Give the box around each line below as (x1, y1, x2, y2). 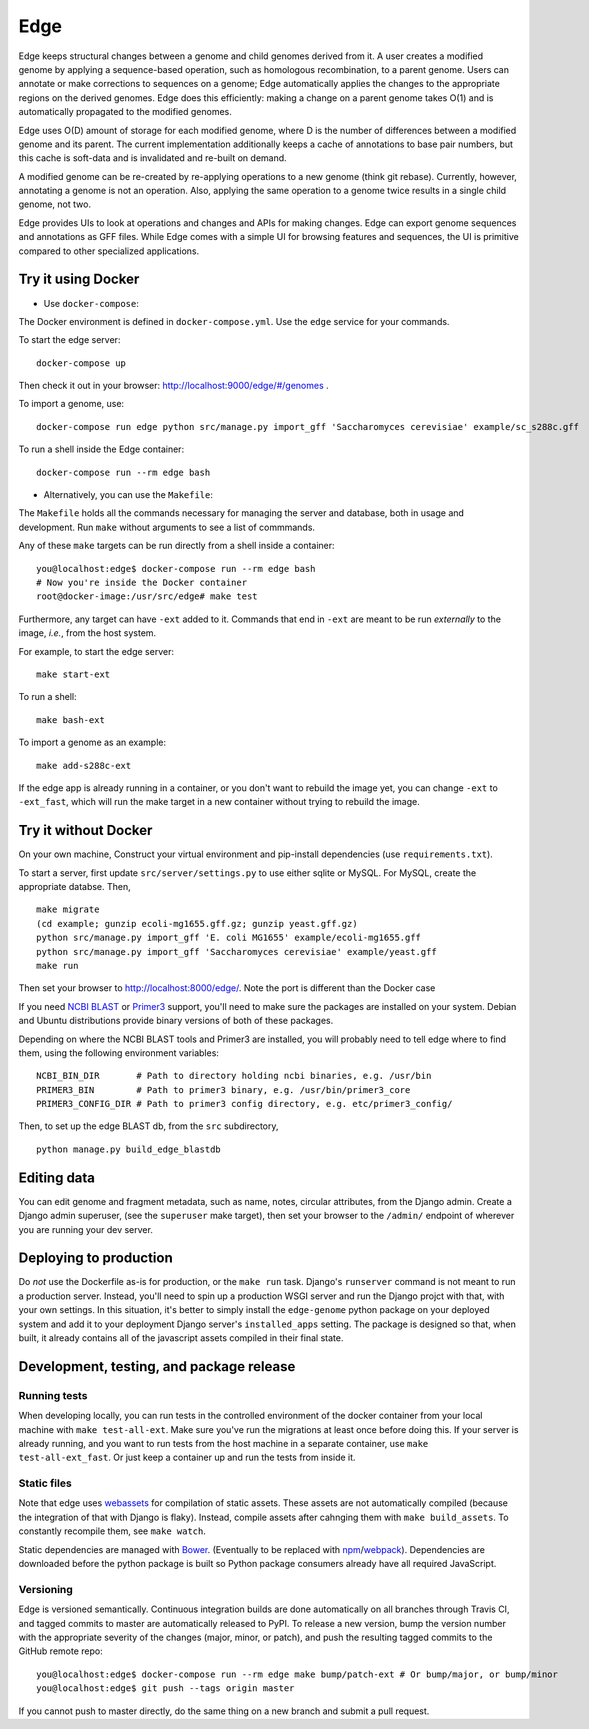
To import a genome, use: (18, 398, 125, 410)
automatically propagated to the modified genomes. (18, 106, 232, 118)
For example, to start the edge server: (18, 645, 175, 657)
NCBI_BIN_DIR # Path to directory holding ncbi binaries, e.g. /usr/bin (36, 1070, 432, 1082)
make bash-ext (36, 714, 105, 725)
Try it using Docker (18, 271, 140, 288)
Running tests (18, 1388, 88, 1402)
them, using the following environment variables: (18, 1046, 220, 1059)
